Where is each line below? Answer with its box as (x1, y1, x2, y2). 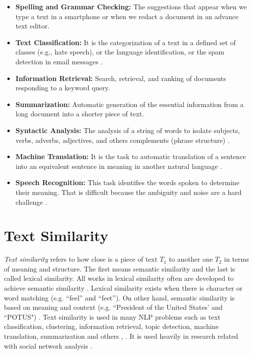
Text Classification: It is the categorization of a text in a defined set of (15, 37, 236, 47)
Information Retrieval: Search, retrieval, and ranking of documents (15, 73, 227, 83)
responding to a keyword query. (15, 82, 110, 93)
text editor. (15, 21, 50, 31)
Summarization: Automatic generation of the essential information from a (15, 99, 244, 109)
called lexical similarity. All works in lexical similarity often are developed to (4, 273, 234, 283)
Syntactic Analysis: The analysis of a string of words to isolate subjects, (15, 125, 240, 135)
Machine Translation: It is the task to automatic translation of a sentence (15, 151, 246, 162)
